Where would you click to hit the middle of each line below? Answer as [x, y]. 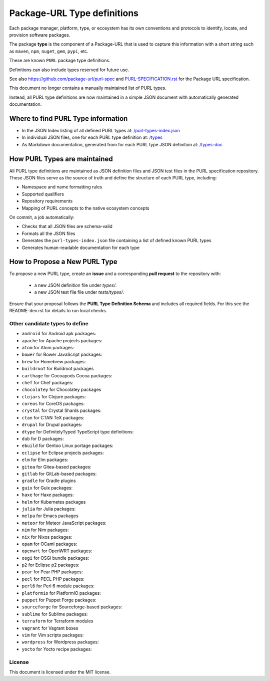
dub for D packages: [43, 439]
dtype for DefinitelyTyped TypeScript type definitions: [78, 431]
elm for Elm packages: [45, 460]
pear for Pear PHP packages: [52, 572]
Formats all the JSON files [48, 234]
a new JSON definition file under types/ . [75, 285]
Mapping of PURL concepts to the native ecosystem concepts [85, 208]
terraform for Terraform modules [57, 621]
